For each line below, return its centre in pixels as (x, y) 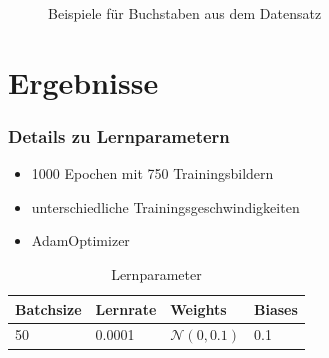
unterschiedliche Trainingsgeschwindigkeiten (165, 206)
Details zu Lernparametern (119, 135)
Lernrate (126, 308)
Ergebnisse (83, 81)
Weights (198, 308)
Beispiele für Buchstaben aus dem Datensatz (185, 13)
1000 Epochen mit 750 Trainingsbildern (152, 173)
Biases (276, 308)
